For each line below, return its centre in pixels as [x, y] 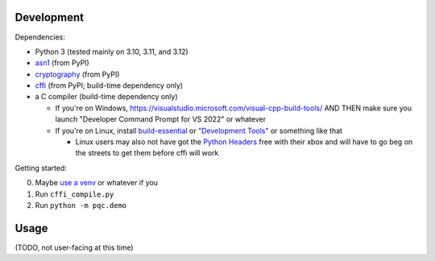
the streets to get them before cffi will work [147, 153]
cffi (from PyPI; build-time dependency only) [109, 85]
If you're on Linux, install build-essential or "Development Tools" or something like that [199, 130]
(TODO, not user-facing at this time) [75, 247]
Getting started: [41, 168]
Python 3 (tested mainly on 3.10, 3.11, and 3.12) [112, 52]
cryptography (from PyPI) [77, 74]
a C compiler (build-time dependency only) [106, 97]
